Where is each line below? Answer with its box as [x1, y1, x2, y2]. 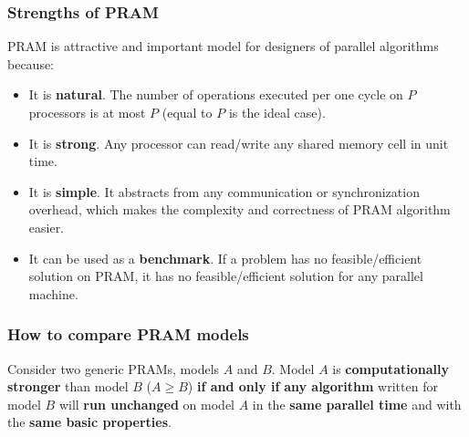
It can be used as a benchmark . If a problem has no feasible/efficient [28, 248, 422, 267]
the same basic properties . [7, 412, 172, 432]
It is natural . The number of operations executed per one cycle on [28, 85, 403, 104]
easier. [28, 217, 65, 236]
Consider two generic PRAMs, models [7, 359, 220, 378]
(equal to [162, 103, 213, 121]
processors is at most [28, 103, 146, 121]
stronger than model [7, 377, 129, 396]
